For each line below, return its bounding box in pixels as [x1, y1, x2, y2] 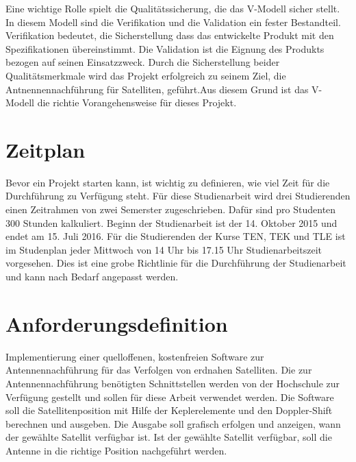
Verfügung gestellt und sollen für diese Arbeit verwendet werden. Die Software [5, 389, 334, 404]
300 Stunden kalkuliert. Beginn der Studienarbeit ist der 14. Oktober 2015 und [5, 215, 338, 230]
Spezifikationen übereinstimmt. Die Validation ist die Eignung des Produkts [5, 41, 325, 56]
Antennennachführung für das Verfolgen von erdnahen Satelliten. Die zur [5, 363, 312, 377]
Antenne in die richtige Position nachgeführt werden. [5, 443, 227, 457]
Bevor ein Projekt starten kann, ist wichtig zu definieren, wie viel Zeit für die [5, 175, 330, 189]
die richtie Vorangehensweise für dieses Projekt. [37, 95, 237, 110]
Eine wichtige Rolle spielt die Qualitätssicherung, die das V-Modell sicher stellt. [5, 1, 340, 15]
